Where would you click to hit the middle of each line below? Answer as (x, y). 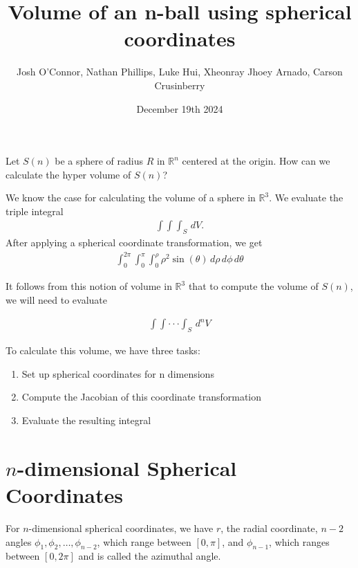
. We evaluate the (306, 198)
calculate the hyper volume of (68, 174)
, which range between (144, 541)
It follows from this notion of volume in (89, 286)
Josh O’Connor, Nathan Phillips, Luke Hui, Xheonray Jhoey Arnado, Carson (180, 72)
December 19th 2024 (180, 108)
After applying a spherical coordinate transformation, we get (134, 242)
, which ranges (299, 541)
